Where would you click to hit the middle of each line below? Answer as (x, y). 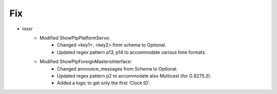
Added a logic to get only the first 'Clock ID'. (104, 83)
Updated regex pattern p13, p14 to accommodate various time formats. (132, 52)
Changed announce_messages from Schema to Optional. (117, 68)
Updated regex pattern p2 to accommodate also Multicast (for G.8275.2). (134, 76)
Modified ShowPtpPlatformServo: (75, 38)
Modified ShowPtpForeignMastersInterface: (86, 62)
